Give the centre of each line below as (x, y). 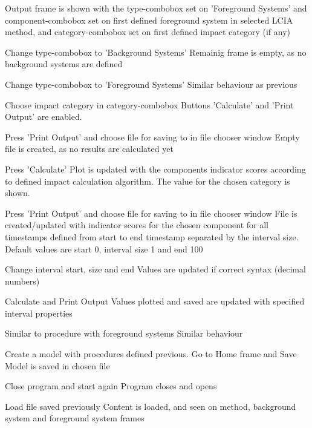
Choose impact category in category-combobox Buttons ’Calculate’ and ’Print (149, 104)
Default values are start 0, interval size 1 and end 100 (104, 249)
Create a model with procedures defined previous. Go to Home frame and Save (151, 354)
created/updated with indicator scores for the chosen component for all (137, 225)
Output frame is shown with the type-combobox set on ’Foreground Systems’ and (156, 8)
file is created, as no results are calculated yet (89, 149)
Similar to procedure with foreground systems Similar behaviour (124, 333)
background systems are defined (64, 64)
